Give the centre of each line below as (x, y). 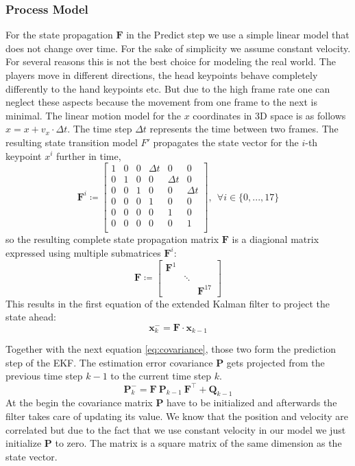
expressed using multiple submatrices (83, 252)
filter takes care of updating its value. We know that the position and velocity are (177, 416)
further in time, (89, 155)
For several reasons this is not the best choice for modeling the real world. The (171, 61)
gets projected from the (276, 362)
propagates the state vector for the (226, 142)
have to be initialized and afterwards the (252, 403)
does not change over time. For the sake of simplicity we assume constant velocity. (178, 48)
